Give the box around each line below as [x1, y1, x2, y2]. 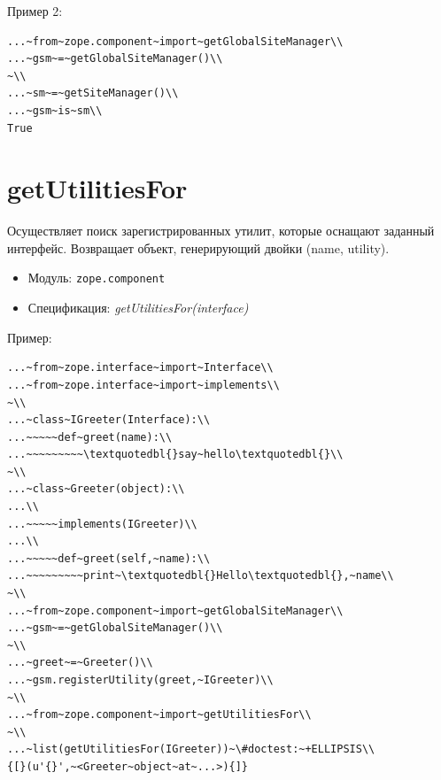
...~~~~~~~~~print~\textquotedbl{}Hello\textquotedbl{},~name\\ [7, 569, 394, 583]
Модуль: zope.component [27, 268, 166, 287]
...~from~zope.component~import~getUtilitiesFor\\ [7, 708, 312, 722]
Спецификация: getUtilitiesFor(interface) [27, 298, 249, 317]
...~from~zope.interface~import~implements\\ [7, 378, 280, 391]
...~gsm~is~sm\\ [7, 104, 103, 117]
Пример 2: [7, 2, 63, 19]
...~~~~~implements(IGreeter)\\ [7, 517, 197, 530]
